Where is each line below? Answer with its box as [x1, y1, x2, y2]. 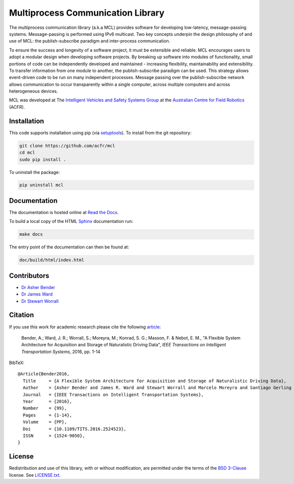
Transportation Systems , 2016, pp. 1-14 [21, 348, 100, 355]
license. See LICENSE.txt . [9, 472, 61, 478]
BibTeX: [9, 360, 24, 366]
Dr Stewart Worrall [21, 298, 59, 304]
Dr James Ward [21, 291, 53, 297]
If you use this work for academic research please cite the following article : [9, 324, 161, 330]
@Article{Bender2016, [18, 371, 70, 377]
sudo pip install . [19, 157, 66, 162]
